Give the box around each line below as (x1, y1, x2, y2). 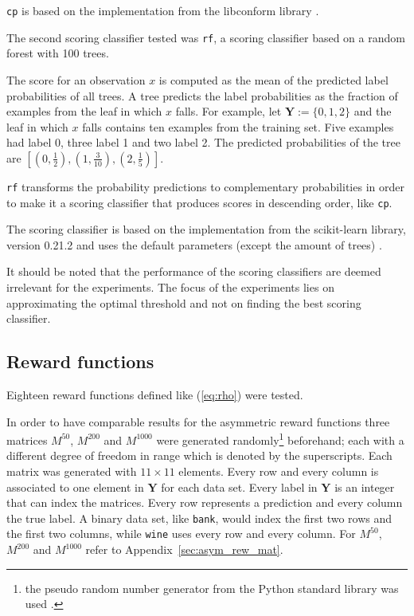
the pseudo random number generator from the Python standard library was (25, 579, 399, 596)
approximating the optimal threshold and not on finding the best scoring (6, 294, 361, 311)
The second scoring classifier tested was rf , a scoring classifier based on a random (6, 29, 405, 45)
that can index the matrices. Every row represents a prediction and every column (6, 494, 403, 511)
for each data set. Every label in (161, 478, 318, 495)
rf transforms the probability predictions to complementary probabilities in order (6, 178, 404, 194)
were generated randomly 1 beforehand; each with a (156, 430, 404, 448)
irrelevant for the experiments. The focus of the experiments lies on (6, 278, 334, 295)
